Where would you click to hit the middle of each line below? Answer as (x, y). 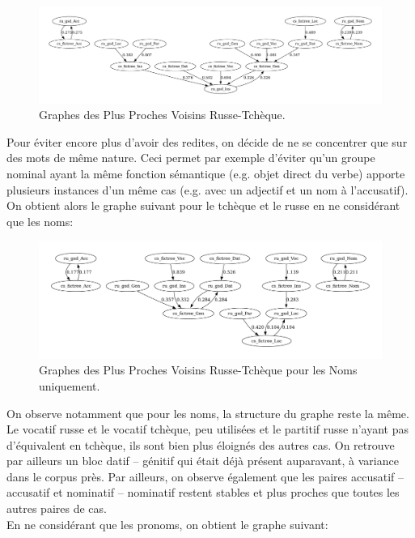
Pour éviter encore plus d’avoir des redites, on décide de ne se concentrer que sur (207, 141)
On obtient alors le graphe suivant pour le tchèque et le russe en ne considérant (203, 205)
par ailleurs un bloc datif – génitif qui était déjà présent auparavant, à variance (203, 461)
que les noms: (40, 221)
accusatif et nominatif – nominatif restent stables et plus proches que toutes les (203, 492)
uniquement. (70, 385)
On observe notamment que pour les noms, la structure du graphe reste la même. (208, 413)
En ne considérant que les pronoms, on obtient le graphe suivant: (167, 524)
